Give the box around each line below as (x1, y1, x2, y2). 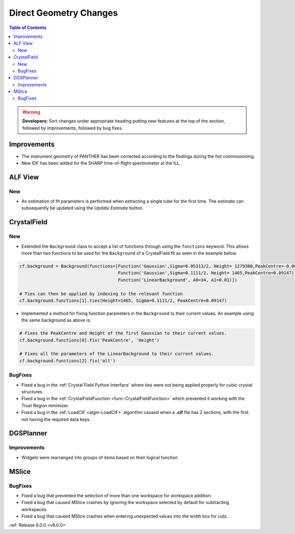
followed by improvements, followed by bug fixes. (22, 125, 123, 131)
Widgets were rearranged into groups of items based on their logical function (21, 454, 178, 460)
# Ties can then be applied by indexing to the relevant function (19, 291, 183, 297)
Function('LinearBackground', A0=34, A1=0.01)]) (118, 277, 237, 283)
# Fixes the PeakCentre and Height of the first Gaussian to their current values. (19, 330, 227, 336)
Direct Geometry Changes (9, 7, 118, 18)
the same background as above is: (21, 317, 91, 323)
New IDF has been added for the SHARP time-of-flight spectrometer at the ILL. (21, 160, 181, 166)
